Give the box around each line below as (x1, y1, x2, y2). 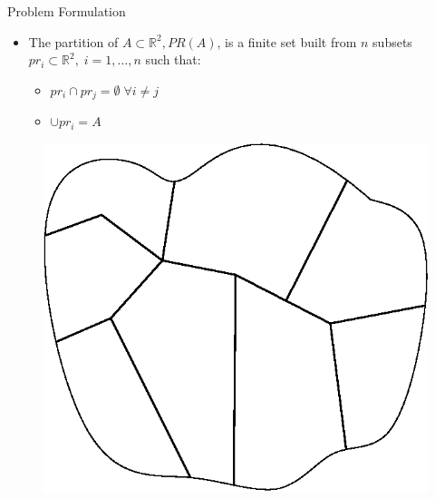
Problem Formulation (7, 2, 126, 20)
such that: (145, 50, 201, 69)
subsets (372, 32, 412, 51)
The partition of (28, 32, 119, 51)
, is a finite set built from (217, 32, 357, 51)
